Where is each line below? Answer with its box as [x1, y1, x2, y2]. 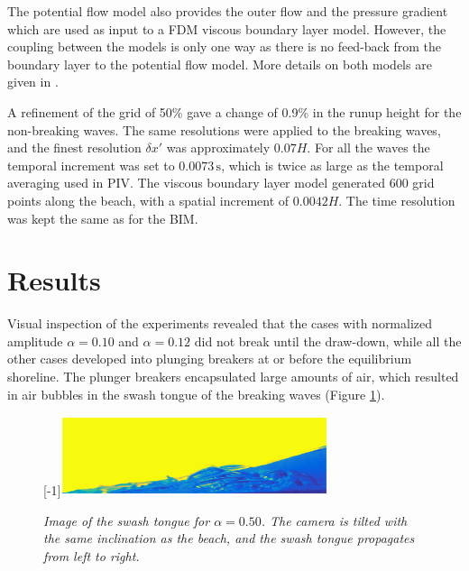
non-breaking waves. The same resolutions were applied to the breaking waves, [7, 120, 441, 139]
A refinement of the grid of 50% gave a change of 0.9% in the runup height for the [7, 102, 462, 121]
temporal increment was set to [7, 155, 175, 174]
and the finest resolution [7, 138, 142, 157]
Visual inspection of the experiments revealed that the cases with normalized [7, 314, 433, 333]
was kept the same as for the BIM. [7, 208, 198, 227]
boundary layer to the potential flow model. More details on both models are [7, 54, 432, 73]
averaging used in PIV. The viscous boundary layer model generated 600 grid [7, 173, 435, 192]
